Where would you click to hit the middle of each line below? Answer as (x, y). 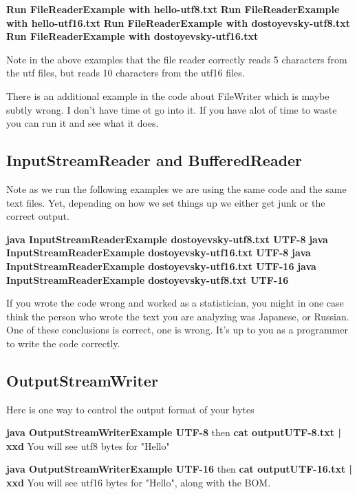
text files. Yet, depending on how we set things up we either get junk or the (166, 202)
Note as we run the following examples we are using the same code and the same (176, 188)
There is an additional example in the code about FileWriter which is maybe (168, 95)
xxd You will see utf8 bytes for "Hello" (88, 445)
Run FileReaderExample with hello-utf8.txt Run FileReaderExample (173, 9)
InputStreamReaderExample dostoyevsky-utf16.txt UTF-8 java (159, 253)
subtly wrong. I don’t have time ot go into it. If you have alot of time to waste (172, 109)
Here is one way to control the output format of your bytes (130, 409)
